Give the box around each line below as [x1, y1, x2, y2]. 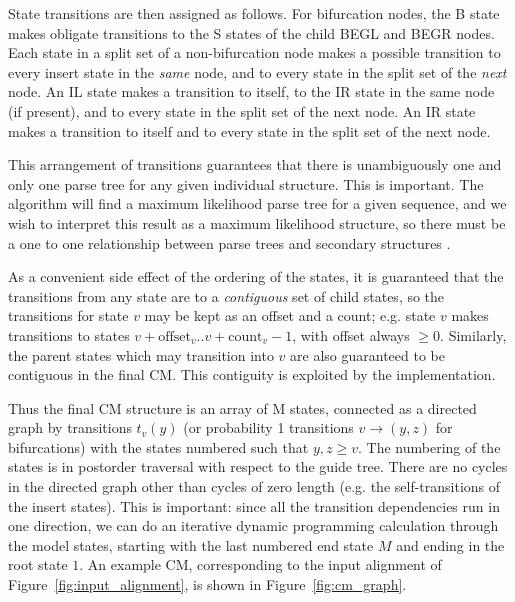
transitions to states [8, 324, 130, 345]
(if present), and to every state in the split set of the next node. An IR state [8, 100, 476, 121]
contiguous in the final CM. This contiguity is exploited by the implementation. [8, 364, 496, 385]
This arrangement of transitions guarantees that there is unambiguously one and [8, 154, 502, 175]
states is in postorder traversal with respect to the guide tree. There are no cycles [8, 456, 508, 477]
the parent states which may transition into [8, 344, 274, 365]
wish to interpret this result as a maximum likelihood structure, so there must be [8, 212, 506, 233]
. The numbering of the [357, 436, 501, 457]
